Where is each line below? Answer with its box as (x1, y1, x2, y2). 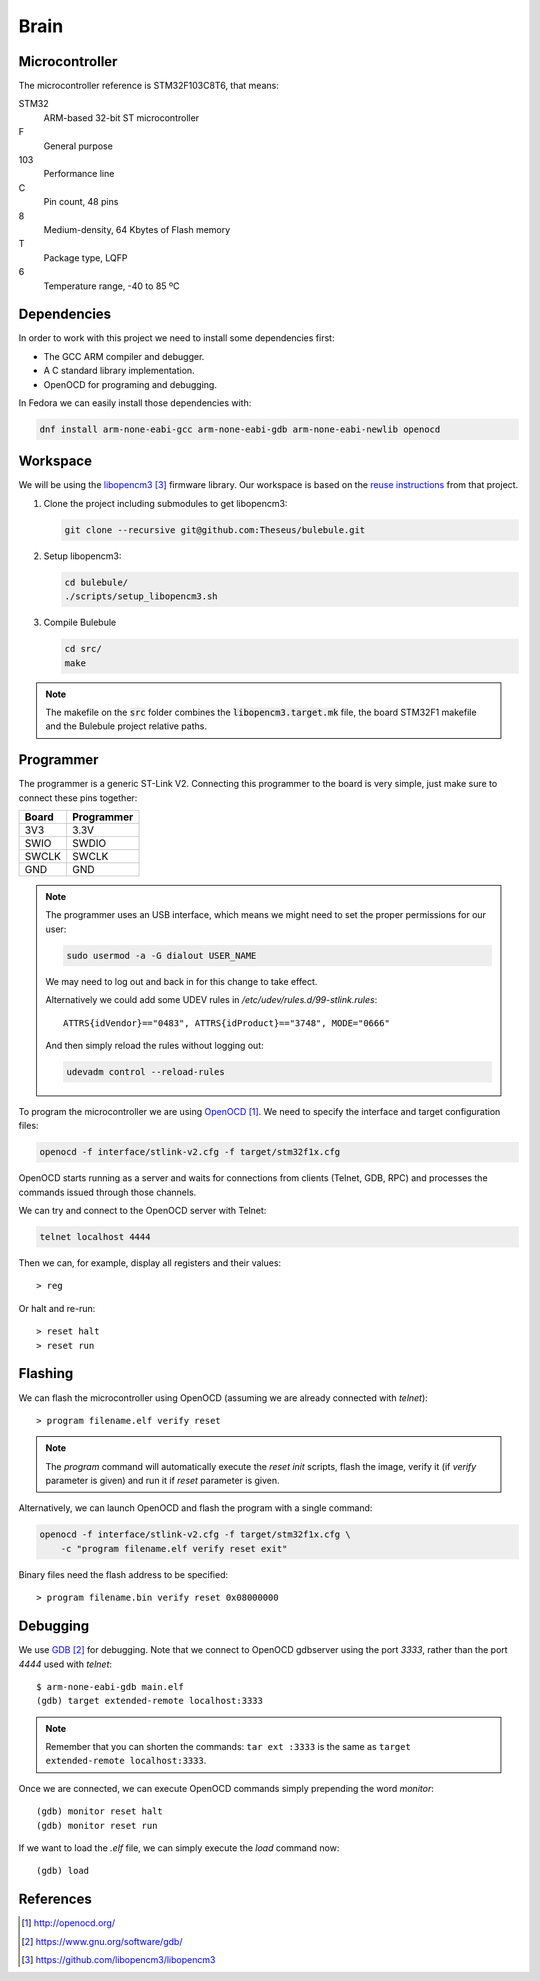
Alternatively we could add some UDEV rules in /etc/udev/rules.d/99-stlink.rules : (45, 994, 378, 1006)
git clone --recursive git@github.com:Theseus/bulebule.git (64, 524, 366, 535)
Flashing (18, 1365, 74, 1382)
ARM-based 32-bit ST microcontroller (43, 111, 200, 124)
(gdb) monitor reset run (36, 1820, 158, 1831)
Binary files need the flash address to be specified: (18, 1568, 229, 1580)
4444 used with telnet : (18, 1658, 113, 1670)
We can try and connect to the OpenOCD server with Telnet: (18, 1205, 267, 1217)
